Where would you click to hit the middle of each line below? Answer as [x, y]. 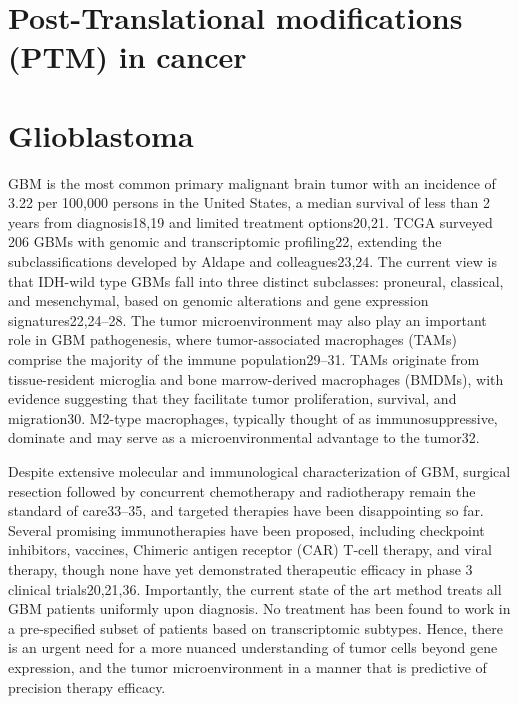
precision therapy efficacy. [87, 686]
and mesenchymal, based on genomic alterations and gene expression [218, 300]
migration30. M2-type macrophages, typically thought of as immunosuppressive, [253, 417]
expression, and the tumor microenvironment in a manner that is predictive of [247, 666]
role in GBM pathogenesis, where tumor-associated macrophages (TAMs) [232, 339]
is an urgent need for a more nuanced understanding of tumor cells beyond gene [253, 647]
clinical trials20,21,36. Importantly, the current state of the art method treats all [255, 588]
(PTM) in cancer [127, 56]
